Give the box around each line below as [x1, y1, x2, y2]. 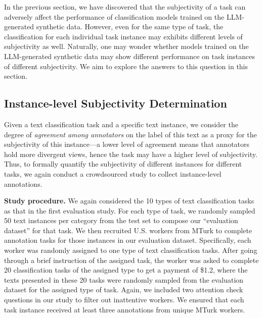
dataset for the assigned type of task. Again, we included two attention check [4, 284, 243, 295]
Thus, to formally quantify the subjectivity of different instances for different [4, 158, 242, 169]
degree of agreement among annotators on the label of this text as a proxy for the [4, 129, 257, 139]
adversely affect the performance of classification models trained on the [4, 11, 225, 22]
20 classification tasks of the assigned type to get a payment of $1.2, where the [4, 264, 248, 275]
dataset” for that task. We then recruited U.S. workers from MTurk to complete [4, 225, 252, 235]
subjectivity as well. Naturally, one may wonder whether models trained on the [4, 41, 249, 51]
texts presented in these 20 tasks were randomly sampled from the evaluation [4, 274, 244, 285]
